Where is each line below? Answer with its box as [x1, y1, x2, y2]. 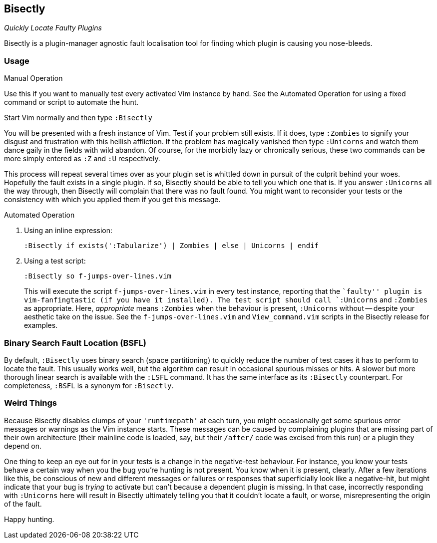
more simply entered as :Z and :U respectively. [4, 154, 160, 163]
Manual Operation [4, 74, 63, 83]
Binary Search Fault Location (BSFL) [4, 337, 146, 348]
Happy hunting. [4, 515, 54, 524]
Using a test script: [24, 257, 86, 266]
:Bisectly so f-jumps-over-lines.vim [24, 272, 172, 280]
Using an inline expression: [24, 226, 113, 235]
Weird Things [4, 398, 57, 408]
